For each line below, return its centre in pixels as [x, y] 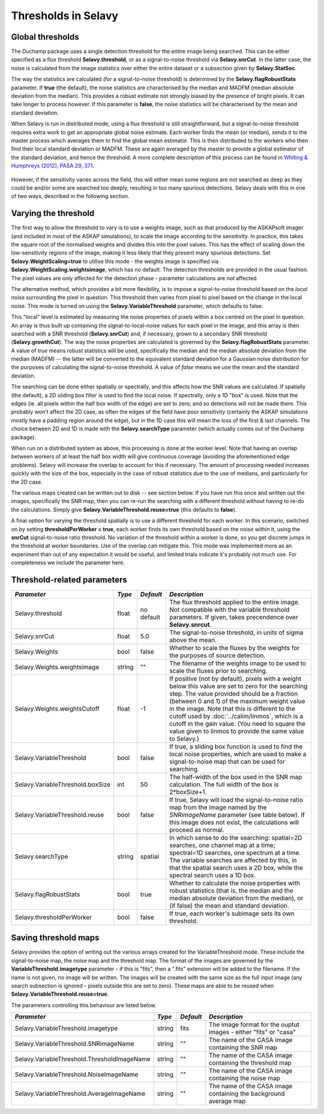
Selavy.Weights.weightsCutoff [57, 708]
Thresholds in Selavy [65, 16]
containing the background [247, 1094]
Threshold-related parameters [69, 580]
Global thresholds [45, 37]
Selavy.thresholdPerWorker [53, 917]
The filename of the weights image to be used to [238, 663]
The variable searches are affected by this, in [233, 860]
